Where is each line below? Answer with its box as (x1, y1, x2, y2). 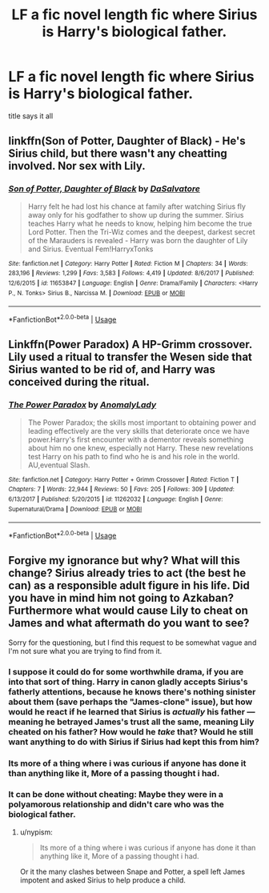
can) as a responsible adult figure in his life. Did (8, 579, 250, 593)
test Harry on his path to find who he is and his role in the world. (27, 451, 240, 461)
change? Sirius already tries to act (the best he (8, 567, 247, 580)
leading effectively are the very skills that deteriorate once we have (27, 426, 250, 435)
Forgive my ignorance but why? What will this (8, 554, 240, 567)
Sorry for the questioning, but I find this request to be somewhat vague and (8, 638, 257, 647)
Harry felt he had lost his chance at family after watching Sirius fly (27, 202, 247, 211)
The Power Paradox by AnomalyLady (8, 399, 157, 410)
